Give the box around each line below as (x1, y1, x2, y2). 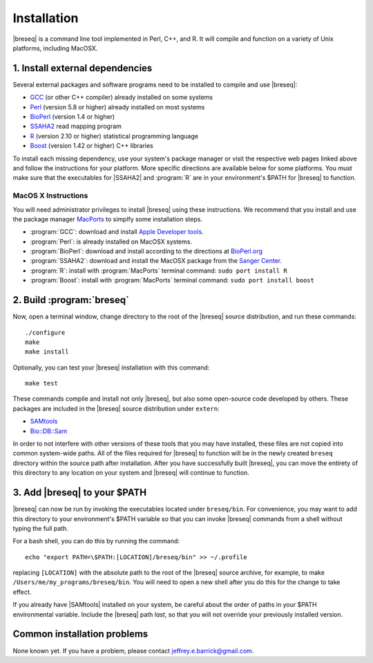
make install (25, 348, 69, 356)
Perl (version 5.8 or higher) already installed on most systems (30, 102, 205, 111)
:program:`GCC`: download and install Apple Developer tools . (30, 228, 204, 236)
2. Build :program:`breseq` (12, 294, 129, 306)
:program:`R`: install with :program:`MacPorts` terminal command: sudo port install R (30, 266, 288, 275)
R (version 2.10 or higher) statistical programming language (30, 131, 198, 140)
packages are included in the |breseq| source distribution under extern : (12, 404, 220, 412)
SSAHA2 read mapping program (30, 122, 122, 131)
